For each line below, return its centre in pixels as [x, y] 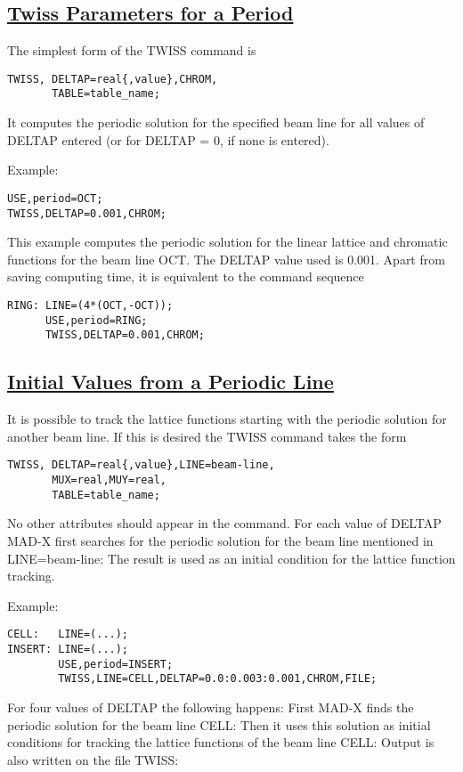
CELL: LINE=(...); [68, 634]
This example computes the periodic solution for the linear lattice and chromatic [227, 242]
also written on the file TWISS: [93, 759]
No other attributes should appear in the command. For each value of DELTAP [224, 523]
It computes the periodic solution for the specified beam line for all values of [216, 122]
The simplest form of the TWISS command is [132, 50]
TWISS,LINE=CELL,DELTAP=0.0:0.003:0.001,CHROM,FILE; [218, 679]
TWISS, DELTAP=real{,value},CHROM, [113, 79]
